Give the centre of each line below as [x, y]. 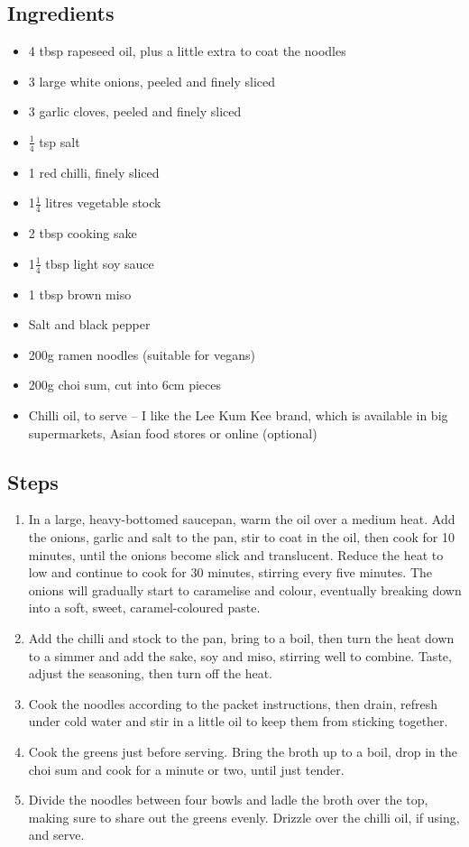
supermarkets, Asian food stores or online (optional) [173, 433]
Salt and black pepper [89, 324]
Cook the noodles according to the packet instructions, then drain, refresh [233, 703]
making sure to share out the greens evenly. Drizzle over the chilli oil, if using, [244, 817]
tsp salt [60, 141]
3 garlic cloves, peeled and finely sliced [135, 111]
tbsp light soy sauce [100, 263]
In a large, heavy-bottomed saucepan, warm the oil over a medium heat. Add [242, 519]
